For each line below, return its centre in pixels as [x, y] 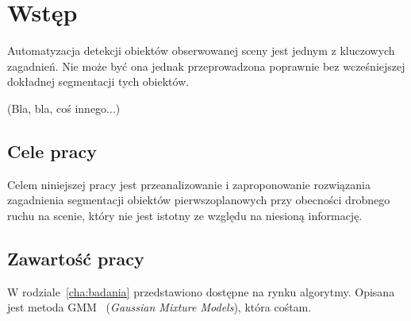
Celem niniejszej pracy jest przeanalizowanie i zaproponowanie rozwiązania [189, 184]
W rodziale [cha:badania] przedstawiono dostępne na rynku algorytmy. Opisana [201, 291]
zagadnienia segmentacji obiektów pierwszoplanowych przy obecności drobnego [199, 200]
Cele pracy [52, 151]
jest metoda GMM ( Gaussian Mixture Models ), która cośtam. [159, 307]
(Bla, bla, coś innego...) [64, 108]
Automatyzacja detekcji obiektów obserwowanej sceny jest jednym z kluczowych [201, 50]
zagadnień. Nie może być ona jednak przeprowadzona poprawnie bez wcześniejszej [206, 66]
